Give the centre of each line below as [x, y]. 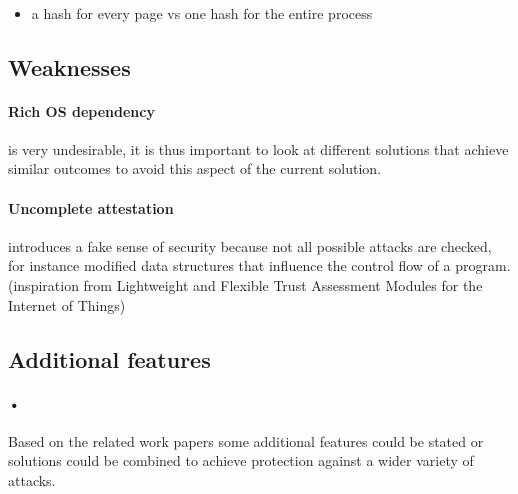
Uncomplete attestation [91, 207]
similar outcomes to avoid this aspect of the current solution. [195, 168]
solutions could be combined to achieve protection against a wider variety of [241, 460]
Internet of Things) [67, 304]
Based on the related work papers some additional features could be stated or [246, 440]
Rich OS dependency [81, 110]
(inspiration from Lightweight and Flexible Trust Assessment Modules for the [245, 284]
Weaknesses [69, 66]
